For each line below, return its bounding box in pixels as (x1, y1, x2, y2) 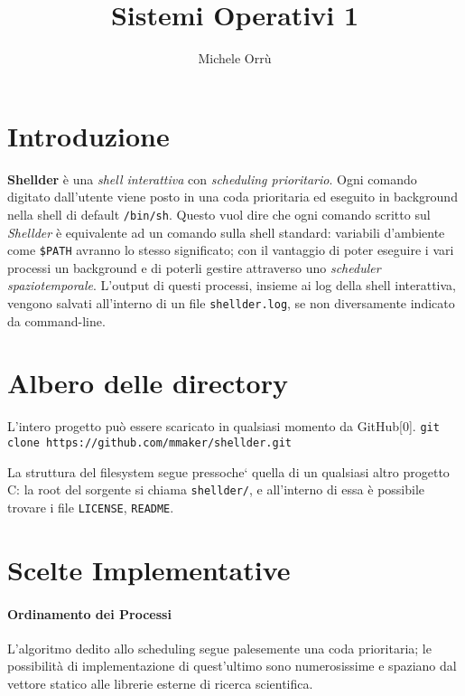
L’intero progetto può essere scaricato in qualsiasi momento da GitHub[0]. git (7, 417, 440, 436)
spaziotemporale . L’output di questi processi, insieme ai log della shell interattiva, (7, 276, 457, 295)
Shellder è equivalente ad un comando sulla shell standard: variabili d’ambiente (7, 222, 445, 241)
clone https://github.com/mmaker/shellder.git (7, 436, 292, 449)
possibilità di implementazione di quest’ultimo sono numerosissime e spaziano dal (7, 656, 457, 675)
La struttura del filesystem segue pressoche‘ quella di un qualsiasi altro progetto (7, 462, 450, 481)
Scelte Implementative (7, 550, 291, 588)
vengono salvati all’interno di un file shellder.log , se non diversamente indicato (7, 293, 455, 312)
